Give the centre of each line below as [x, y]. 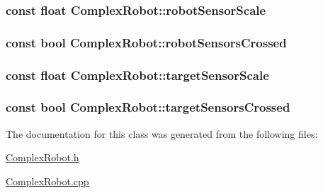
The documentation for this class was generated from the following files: [162, 133]
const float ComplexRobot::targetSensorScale [137, 75]
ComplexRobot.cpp [47, 181]
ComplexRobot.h [42, 157]
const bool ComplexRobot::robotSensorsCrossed [146, 42]
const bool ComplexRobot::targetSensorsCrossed [148, 107]
